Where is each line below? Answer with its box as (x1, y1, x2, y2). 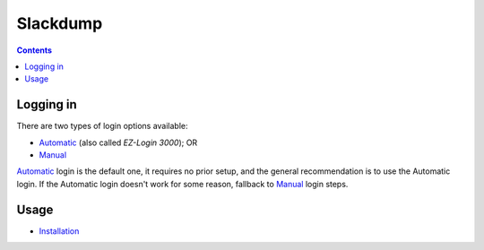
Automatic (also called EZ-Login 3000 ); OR (39, 137, 198, 148)
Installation (39, 225, 80, 237)
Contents (16, 45, 53, 56)
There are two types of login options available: (16, 121, 188, 132)
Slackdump (16, 13, 103, 33)
